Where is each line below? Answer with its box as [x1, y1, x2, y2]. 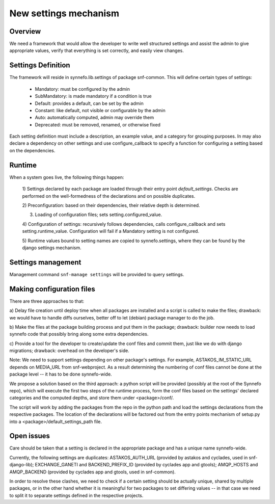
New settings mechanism [9, 8, 120, 19]
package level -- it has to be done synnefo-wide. [9, 371, 112, 377]
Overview [9, 27, 41, 36]
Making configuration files [9, 284, 95, 293]
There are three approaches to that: [9, 298, 85, 304]
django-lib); [9, 462, 34, 468]
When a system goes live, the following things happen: [9, 174, 124, 180]
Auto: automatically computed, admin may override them [35, 115, 154, 121]
